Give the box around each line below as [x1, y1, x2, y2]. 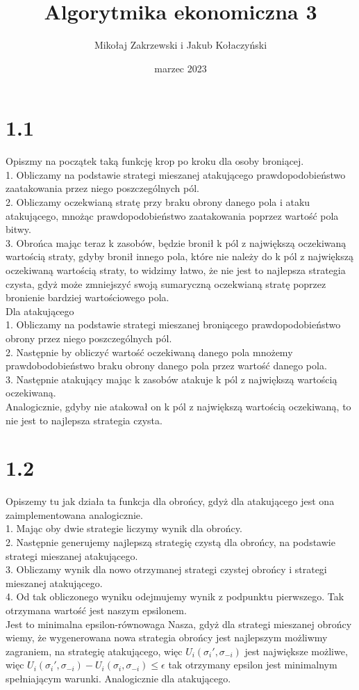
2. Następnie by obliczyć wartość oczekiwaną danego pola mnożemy [6, 344, 293, 359]
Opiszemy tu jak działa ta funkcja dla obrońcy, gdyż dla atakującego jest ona [6, 494, 335, 508]
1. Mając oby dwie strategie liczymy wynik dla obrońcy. [6, 521, 242, 536]
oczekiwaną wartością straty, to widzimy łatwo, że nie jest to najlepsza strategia [6, 263, 346, 277]
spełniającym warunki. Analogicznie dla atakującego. [6, 671, 231, 685]
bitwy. [6, 222, 31, 236]
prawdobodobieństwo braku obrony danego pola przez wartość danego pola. [6, 358, 327, 373]
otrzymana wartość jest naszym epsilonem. [6, 603, 187, 617]
